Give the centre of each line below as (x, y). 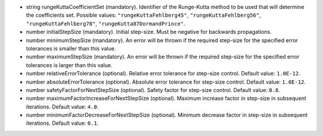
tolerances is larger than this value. (69, 65)
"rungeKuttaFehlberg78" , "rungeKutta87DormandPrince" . (106, 23)
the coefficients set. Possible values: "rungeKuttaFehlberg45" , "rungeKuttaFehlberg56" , (144, 15)
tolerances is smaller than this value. (71, 48)
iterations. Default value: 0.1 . (62, 123)
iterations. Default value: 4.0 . (62, 106)
